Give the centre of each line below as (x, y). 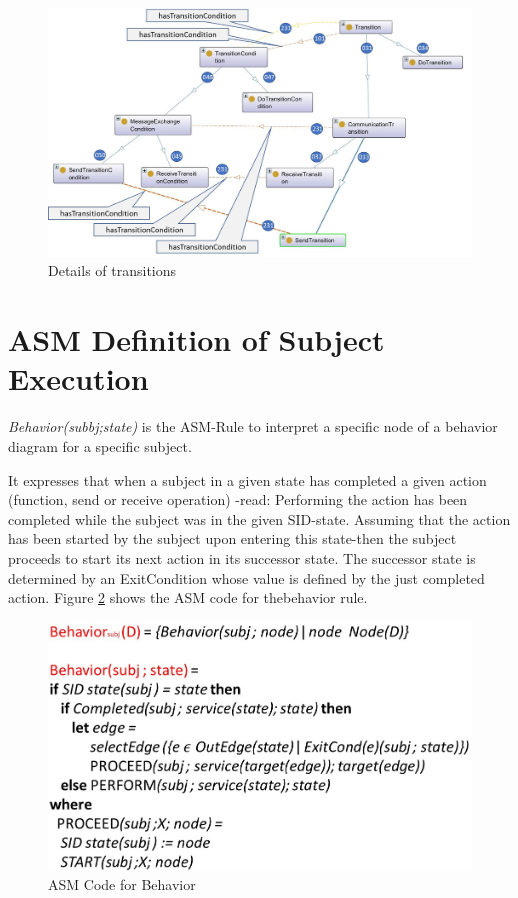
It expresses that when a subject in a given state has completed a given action (247, 479)
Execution (78, 378)
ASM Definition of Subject (196, 339)
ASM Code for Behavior (122, 884)
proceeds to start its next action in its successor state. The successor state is (242, 557)
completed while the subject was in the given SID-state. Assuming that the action (259, 518)
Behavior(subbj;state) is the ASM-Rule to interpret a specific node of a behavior (253, 426)
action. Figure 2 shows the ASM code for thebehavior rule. (188, 597)
